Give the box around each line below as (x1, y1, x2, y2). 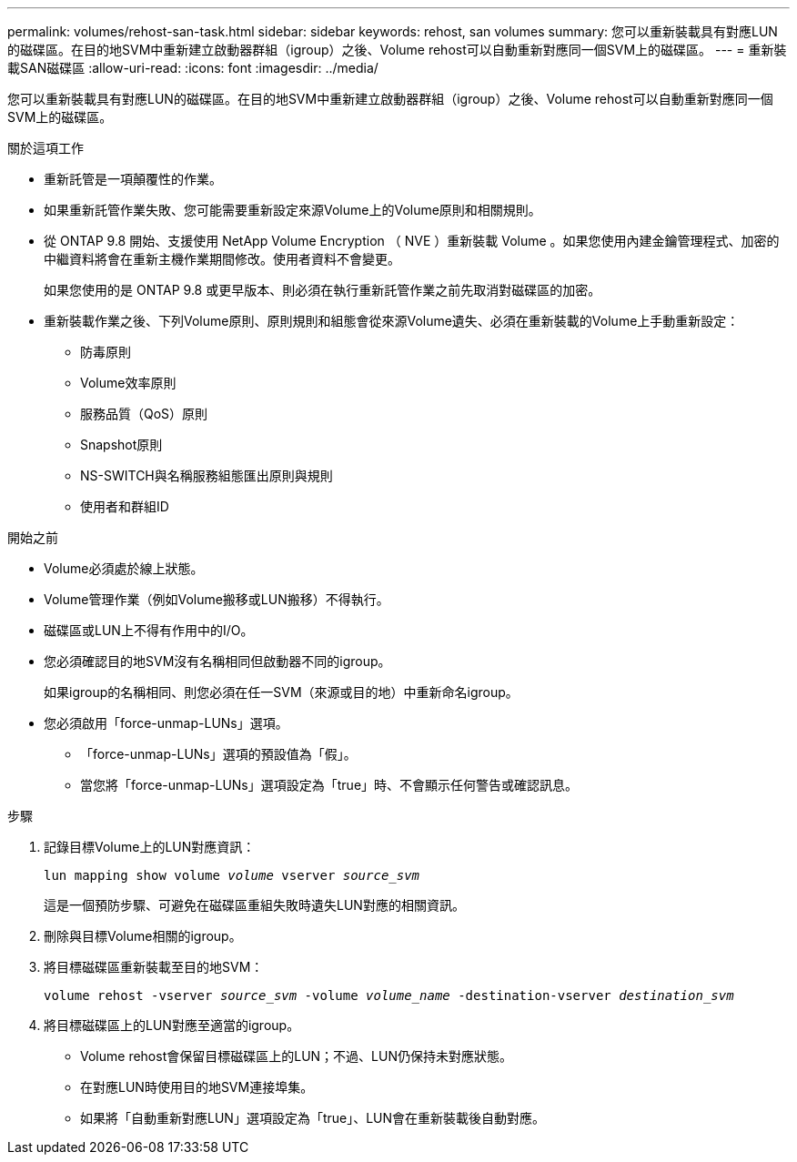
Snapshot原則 (80, 437, 163, 452)
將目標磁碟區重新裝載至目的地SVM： (44, 959, 264, 975)
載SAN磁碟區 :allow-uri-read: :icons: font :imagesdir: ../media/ (7, 60, 378, 76)
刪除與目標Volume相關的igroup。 (44, 928, 242, 944)
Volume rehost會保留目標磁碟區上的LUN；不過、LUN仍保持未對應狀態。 (80, 1048, 512, 1064)
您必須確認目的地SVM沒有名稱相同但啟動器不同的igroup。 (44, 653, 391, 669)
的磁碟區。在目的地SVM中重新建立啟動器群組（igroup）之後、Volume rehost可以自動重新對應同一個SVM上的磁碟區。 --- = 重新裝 (7, 42, 787, 57)
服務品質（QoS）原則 (80, 406, 208, 421)
